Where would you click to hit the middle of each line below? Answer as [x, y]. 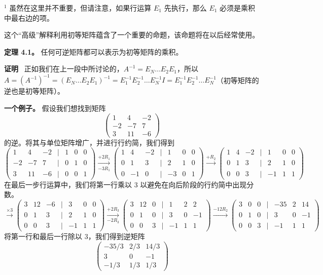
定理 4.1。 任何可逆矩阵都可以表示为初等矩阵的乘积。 [94, 51]
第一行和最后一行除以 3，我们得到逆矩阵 [78, 236]
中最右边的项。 [29, 17]
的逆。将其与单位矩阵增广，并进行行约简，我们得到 [89, 142]
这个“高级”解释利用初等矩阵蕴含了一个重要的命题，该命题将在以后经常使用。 [132, 35]
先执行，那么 [185, 8]
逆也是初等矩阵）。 [34, 91]
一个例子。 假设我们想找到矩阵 [55, 108]
